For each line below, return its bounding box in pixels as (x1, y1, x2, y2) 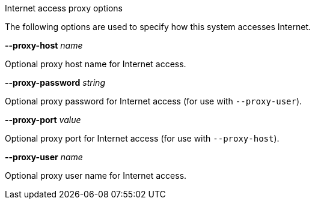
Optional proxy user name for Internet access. (5, 170, 187, 181)
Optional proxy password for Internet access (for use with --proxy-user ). (5, 96, 302, 106)
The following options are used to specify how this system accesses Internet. (5, 22, 311, 32)
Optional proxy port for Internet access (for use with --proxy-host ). (5, 133, 280, 143)
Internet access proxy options (5, 3, 123, 13)
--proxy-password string (5, 77, 105, 88)
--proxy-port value (5, 115, 81, 125)
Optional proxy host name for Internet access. (5, 59, 186, 69)
